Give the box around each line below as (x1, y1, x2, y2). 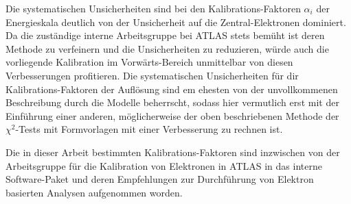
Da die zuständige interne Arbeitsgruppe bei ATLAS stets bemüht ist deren (5, 28, 325, 42)
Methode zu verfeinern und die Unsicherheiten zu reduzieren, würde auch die (5, 41, 329, 55)
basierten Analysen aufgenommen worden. (5, 185, 183, 199)
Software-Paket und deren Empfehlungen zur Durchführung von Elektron (5, 172, 314, 186)
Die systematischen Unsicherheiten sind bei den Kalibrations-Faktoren (5, 1, 301, 15)
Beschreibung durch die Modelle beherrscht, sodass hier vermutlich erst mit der (5, 95, 339, 110)
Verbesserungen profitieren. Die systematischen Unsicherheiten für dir (5, 68, 299, 82)
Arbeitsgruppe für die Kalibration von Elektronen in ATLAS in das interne (5, 158, 322, 173)
